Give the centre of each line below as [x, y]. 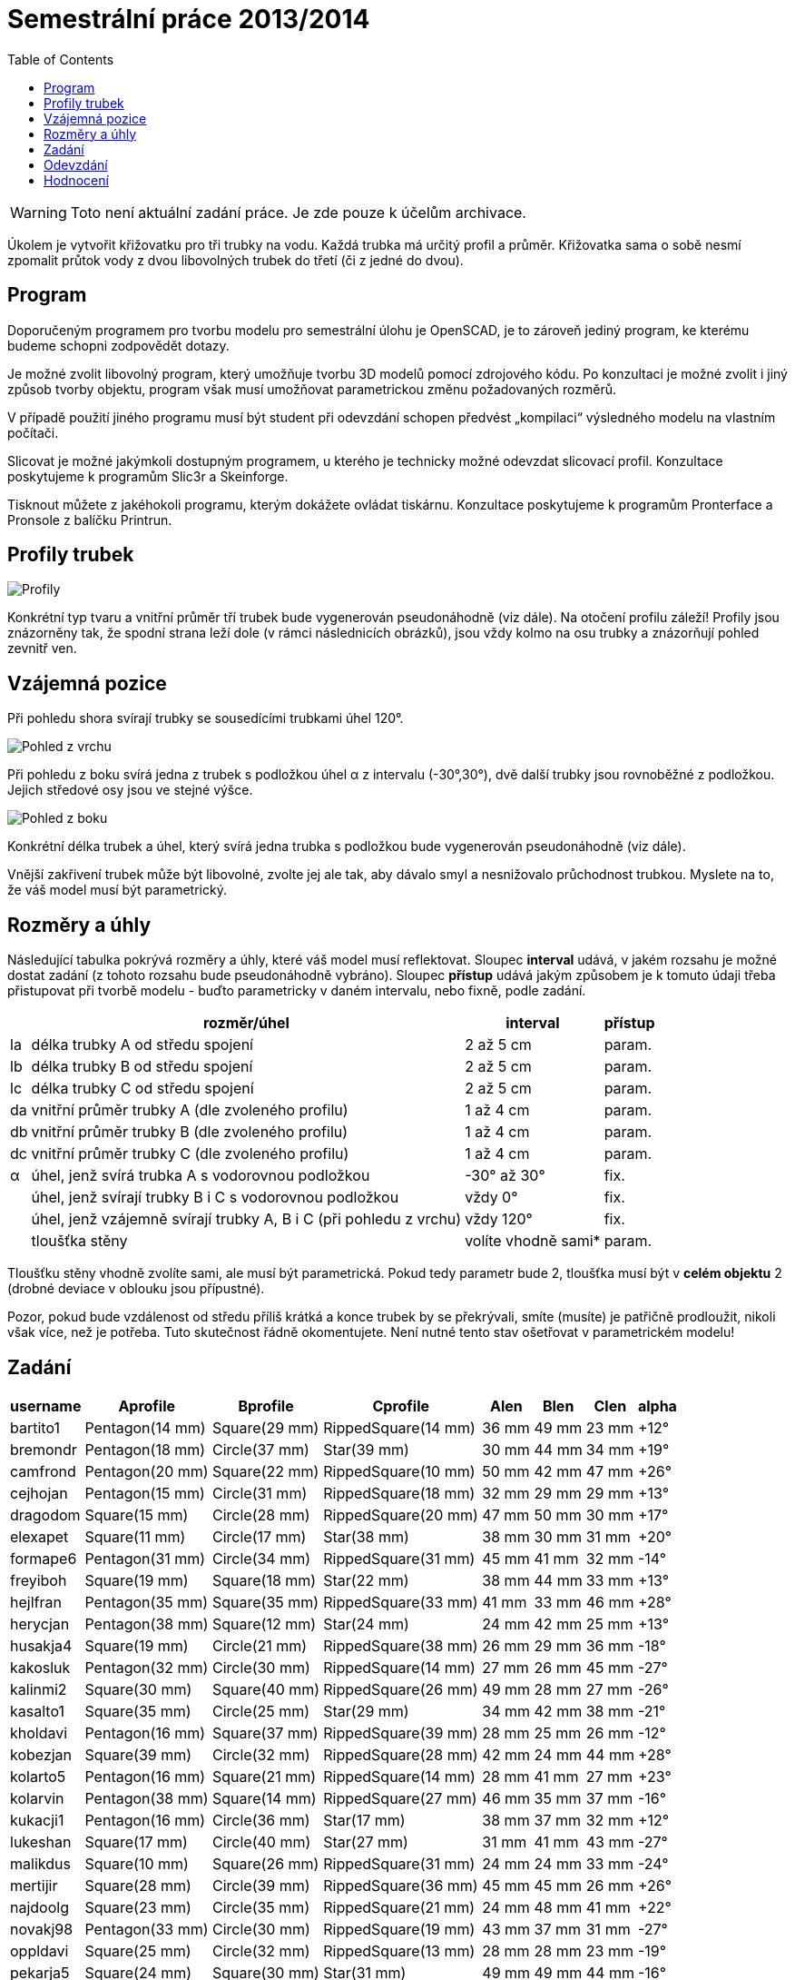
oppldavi [39, 1950]
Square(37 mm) [265, 1732]
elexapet [39, 1536]
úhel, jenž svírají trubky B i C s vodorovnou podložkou [215, 1198]
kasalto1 [37, 1711]
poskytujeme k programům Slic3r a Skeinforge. [148, 476]
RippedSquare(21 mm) [399, 1907]
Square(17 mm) [136, 1841]
